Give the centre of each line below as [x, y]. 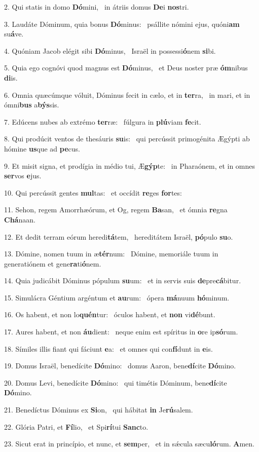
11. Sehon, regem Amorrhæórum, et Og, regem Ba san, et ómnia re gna [116, 210]
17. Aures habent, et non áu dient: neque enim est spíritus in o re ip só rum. [121, 332]
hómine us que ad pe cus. [42, 148]
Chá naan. [20, 219]
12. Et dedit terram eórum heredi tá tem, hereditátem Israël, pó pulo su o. [119, 236]
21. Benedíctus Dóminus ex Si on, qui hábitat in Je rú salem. [99, 410]
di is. [11, 77]
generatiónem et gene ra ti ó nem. [53, 263]
